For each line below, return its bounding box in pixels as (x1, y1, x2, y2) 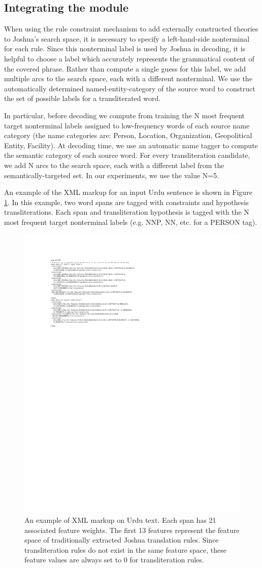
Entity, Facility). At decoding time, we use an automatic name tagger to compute (4, 140, 258, 150)
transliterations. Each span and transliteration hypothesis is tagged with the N (4, 207, 249, 217)
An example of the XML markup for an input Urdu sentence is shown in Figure (4, 187, 252, 197)
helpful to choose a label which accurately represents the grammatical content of (4, 53, 254, 63)
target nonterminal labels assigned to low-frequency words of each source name (4, 120, 250, 130)
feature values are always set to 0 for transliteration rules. (24, 554, 204, 565)
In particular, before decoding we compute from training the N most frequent (4, 110, 245, 120)
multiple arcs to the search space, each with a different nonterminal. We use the (4, 73, 252, 84)
